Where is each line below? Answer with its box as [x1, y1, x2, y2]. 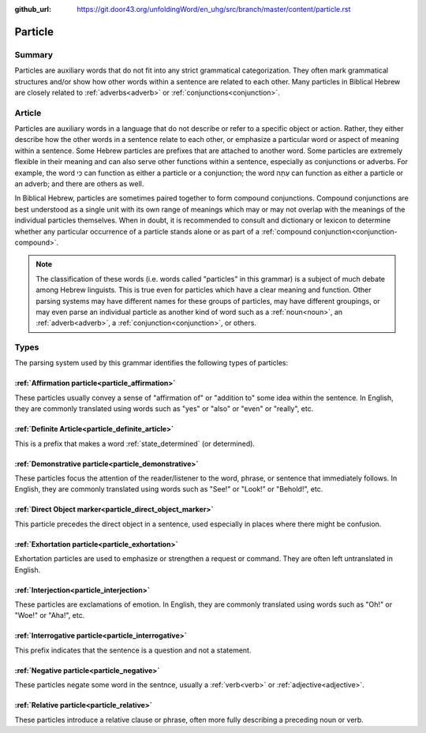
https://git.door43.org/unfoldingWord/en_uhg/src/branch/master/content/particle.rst [77, 5, 351, 13]
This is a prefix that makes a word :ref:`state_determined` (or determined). [14, 439, 256, 448]
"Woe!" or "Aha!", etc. [14, 611, 85, 620]
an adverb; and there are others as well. [14, 179, 144, 189]
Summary [14, 49, 54, 60]
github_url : [14, 5, 51, 13]
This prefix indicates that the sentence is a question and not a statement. [14, 645, 252, 655]
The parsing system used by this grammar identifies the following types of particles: [14, 358, 289, 368]
